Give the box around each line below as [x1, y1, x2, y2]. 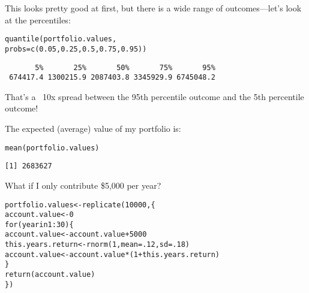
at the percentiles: [5, 13, 71, 26]
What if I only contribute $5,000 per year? [5, 179, 161, 191]
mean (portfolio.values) [5, 143, 100, 152]
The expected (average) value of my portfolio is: [5, 122, 181, 134]
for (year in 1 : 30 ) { [5, 220, 74, 229]
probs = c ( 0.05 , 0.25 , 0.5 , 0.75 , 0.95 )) [5, 44, 147, 53]
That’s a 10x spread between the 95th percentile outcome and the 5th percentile [5, 90, 304, 102]
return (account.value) [5, 270, 95, 279]
